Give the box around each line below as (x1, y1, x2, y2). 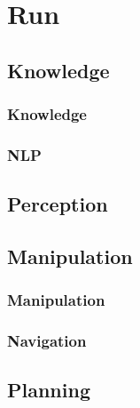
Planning (7, 376, 90, 404)
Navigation (7, 330, 87, 352)
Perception (7, 190, 108, 218)
